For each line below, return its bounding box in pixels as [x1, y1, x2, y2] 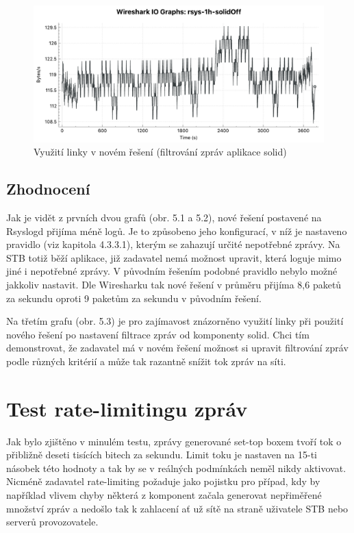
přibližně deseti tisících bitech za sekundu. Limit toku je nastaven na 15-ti [6, 447, 317, 462]
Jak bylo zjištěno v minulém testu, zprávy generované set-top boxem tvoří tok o [6, 434, 342, 448]
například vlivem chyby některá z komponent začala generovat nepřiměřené [6, 488, 322, 501]
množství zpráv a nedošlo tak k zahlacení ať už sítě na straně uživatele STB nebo [6, 501, 349, 515]
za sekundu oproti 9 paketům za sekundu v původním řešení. [6, 290, 262, 305]
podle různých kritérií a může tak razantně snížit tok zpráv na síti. [6, 354, 286, 368]
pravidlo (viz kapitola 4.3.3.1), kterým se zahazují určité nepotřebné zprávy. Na [6, 237, 340, 251]
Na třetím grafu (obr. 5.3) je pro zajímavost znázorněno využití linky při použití [6, 314, 344, 328]
